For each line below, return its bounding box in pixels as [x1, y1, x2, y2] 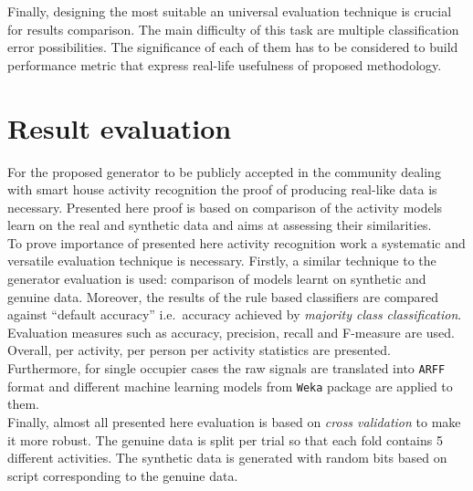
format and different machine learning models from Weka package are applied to [7, 376, 453, 395]
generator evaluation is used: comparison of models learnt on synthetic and [7, 269, 426, 288]
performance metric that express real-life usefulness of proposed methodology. [7, 55, 442, 74]
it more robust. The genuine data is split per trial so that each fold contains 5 [7, 430, 443, 449]
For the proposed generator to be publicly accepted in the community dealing [7, 162, 441, 181]
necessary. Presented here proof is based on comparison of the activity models [7, 197, 443, 216]
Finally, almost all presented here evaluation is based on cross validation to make [7, 412, 461, 431]
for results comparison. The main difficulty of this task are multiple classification [7, 19, 459, 38]
